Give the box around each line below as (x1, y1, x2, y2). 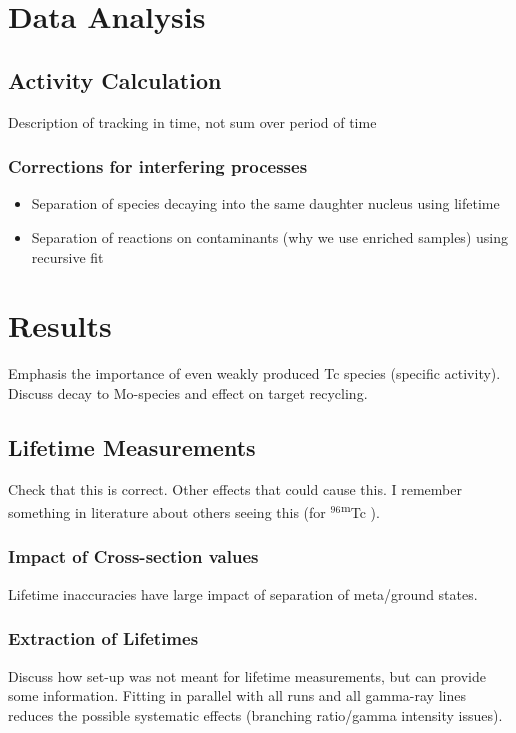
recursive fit (31, 246, 104, 267)
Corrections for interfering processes (8, 154, 308, 179)
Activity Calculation (8, 64, 222, 95)
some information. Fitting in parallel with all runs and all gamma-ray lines (8, 685, 466, 706)
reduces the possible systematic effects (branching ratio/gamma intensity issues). (8, 704, 503, 725)
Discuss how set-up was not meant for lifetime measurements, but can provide (8, 665, 486, 686)
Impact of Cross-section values (8, 544, 259, 569)
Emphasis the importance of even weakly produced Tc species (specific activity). (8, 363, 501, 384)
